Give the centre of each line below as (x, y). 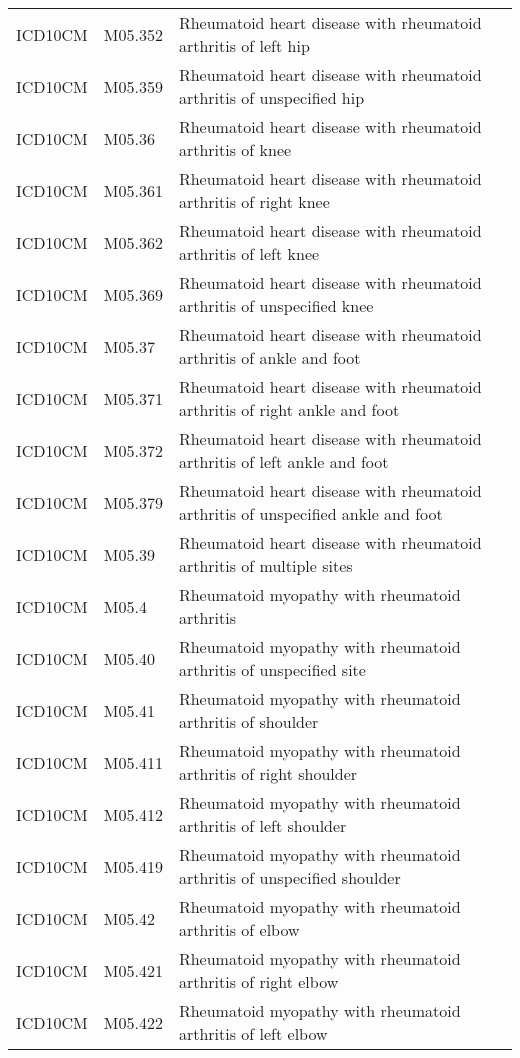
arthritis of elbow (239, 929)
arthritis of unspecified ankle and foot (310, 513)
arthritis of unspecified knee (276, 305)
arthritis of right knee (254, 201)
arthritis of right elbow (258, 981)
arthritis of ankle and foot (269, 357)
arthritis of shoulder (248, 721)
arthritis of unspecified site (272, 669)
